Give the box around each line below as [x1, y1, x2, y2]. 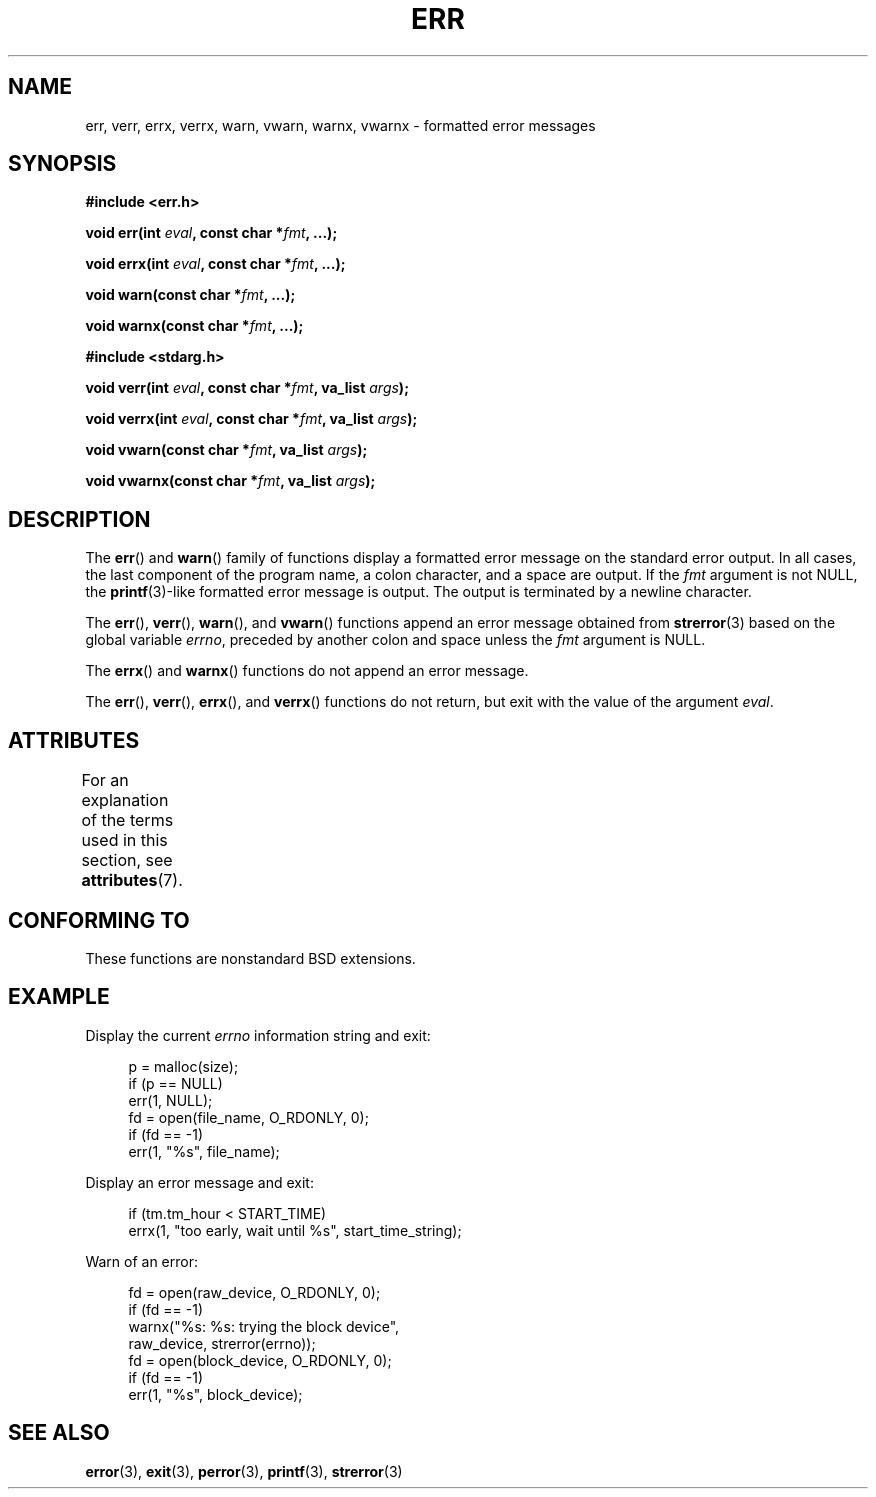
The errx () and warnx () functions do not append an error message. [85, 662, 529, 680]
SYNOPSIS [8, 151, 117, 177]
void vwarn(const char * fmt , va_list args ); [85, 441, 368, 459]
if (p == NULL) [128, 1074, 223, 1092]
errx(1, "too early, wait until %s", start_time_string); [128, 1221, 462, 1239]
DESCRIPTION [8, 506, 151, 532]
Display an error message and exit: [85, 1173, 314, 1191]
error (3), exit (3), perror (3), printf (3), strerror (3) [85, 1462, 403, 1480]
